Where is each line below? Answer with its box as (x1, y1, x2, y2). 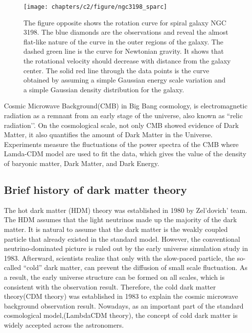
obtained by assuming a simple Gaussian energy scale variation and (23, 75, 226, 85)
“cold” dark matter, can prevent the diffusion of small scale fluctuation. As (23, 262, 248, 272)
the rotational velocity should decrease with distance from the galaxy (23, 56, 231, 66)
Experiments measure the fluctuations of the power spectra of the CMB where (4, 139, 239, 149)
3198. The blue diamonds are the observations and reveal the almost (23, 27, 229, 37)
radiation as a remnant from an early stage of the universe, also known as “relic (4, 110, 243, 120)
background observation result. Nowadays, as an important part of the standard (4, 300, 244, 311)
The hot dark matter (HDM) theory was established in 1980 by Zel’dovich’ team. (4, 205, 248, 215)
